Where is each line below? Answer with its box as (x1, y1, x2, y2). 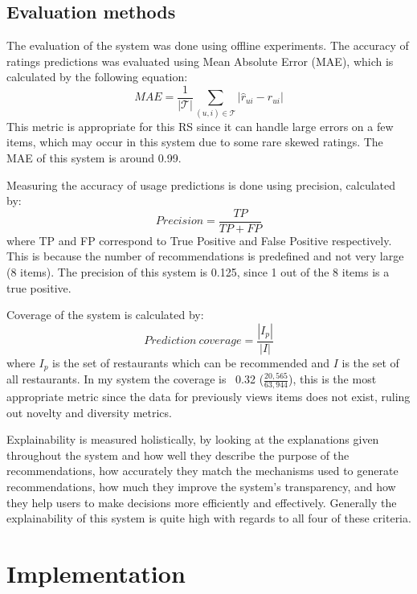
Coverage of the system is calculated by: (6, 306, 204, 323)
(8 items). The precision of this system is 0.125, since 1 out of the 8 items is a (6, 264, 390, 280)
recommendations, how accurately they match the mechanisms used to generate (6, 462, 399, 479)
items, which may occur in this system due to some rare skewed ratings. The (6, 133, 383, 150)
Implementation (6, 557, 186, 590)
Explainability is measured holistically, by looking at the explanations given (6, 431, 379, 448)
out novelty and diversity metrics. (6, 404, 172, 420)
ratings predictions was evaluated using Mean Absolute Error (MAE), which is (6, 52, 394, 69)
